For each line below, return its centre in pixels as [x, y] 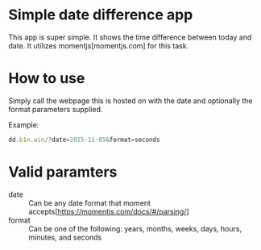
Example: [24, 125]
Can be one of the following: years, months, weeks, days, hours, [135, 228]
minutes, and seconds [65, 237]
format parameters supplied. [56, 109]
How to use [47, 79]
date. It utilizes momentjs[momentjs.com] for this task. [99, 45]
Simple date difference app [101, 15]
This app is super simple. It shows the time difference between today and [130, 37]
